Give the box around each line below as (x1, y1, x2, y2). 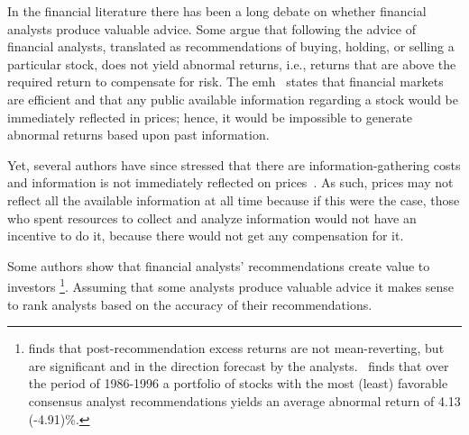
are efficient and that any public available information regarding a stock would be (7, 89, 458, 108)
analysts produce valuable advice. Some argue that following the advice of (7, 19, 416, 38)
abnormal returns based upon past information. (7, 125, 270, 144)
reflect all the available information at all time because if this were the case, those (7, 190, 460, 209)
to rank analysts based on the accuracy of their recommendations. (7, 295, 372, 313)
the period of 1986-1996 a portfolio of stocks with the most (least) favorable (28, 374, 448, 393)
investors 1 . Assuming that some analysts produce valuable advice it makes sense (7, 275, 455, 295)
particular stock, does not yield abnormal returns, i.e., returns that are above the (7, 54, 456, 73)
